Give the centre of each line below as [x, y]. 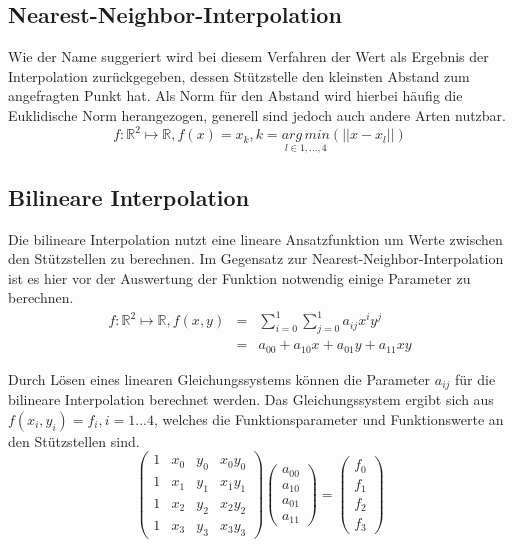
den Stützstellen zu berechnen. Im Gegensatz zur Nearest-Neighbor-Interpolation [256, 258]
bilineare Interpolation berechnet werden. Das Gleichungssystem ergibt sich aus [251, 399]
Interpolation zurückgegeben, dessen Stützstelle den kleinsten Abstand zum [239, 75]
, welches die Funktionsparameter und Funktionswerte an [328, 418]
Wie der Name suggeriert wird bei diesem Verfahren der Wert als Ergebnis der [248, 56]
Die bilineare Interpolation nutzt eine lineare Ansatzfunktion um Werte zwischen [255, 238]
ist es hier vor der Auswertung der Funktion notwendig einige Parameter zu [239, 277]
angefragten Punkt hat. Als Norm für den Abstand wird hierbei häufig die [235, 95]
